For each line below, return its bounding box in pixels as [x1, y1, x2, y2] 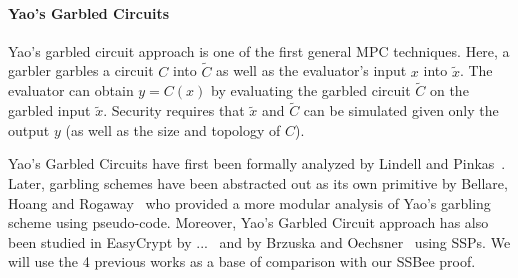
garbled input [8, 100, 91, 121]
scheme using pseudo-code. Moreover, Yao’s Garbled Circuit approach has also [8, 212, 489, 233]
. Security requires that [103, 100, 245, 121]
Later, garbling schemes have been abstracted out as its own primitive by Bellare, [8, 173, 508, 194]
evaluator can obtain [8, 80, 134, 101]
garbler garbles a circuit [8, 60, 154, 81]
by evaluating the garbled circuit [211, 80, 411, 101]
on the [429, 80, 469, 101]
